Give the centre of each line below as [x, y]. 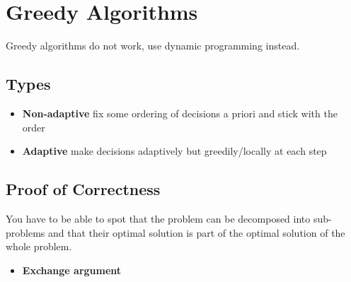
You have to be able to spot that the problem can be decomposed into [158, 218]
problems [25, 232]
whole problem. [39, 246]
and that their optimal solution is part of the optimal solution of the [197, 232]
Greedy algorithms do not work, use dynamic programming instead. [153, 46]
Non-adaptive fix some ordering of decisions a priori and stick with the [180, 113]
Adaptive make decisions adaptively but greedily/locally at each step [174, 151]
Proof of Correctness [83, 189]
